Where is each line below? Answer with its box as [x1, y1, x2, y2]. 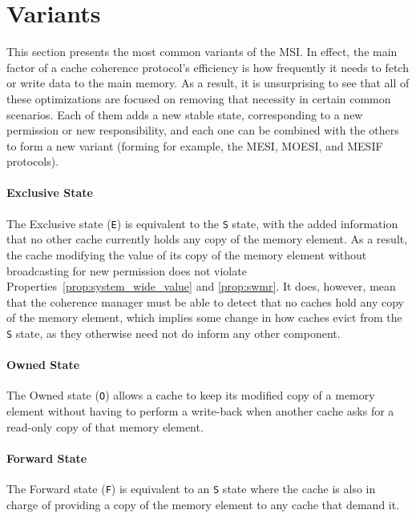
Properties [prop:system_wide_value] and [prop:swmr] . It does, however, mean [6, 278, 396, 295]
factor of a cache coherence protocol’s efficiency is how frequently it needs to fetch [6, 58, 409, 75]
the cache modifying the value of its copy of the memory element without [6, 246, 367, 263]
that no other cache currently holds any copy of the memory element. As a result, [6, 231, 408, 247]
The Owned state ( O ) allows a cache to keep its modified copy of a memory [6, 387, 375, 404]
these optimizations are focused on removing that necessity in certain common [6, 90, 391, 106]
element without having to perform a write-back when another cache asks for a [6, 403, 394, 419]
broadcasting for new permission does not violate [6, 262, 247, 279]
